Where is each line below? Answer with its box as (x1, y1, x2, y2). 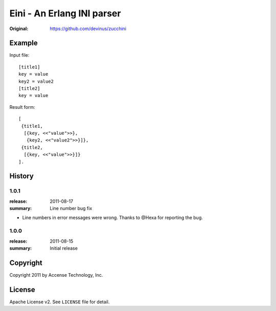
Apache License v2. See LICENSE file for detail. (9, 299, 110, 305)
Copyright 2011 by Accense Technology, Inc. (9, 272, 103, 278)
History (9, 172, 34, 181)
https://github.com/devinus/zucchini (50, 26, 126, 32)
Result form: (9, 104, 35, 110)
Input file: (9, 52, 30, 58)
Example (9, 39, 38, 47)
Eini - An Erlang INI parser (9, 8, 121, 19)
